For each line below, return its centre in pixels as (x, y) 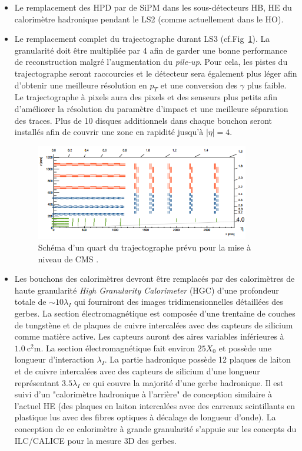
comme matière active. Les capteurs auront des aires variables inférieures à (149, 336)
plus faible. (267, 85)
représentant (37, 382)
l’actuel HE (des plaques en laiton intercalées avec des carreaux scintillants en (155, 405)
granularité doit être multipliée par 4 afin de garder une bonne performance (151, 50)
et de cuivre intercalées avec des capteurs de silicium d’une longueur (137, 371)
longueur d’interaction (54, 359)
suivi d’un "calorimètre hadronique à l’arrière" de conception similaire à (143, 394)
